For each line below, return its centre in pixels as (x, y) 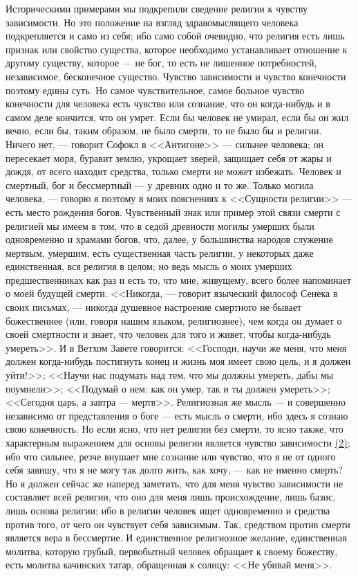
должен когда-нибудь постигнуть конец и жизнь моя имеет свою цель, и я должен (178, 361)
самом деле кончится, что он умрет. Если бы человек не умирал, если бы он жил (177, 117)
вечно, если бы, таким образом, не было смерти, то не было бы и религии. (164, 130)
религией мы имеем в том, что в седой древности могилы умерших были (160, 225)
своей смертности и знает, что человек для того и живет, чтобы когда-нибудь (168, 334)
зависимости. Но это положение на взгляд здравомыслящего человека (152, 22)
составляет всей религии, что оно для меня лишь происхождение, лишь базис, (171, 497)
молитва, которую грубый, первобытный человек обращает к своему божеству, (172, 551)
